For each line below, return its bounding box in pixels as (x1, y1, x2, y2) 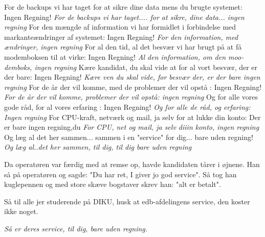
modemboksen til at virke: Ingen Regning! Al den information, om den (4, 51, 226, 62)
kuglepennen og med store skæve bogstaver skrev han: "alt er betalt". (4, 179, 221, 189)
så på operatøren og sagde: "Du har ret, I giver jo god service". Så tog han (4, 169, 237, 179)
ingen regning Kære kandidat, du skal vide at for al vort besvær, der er (34, 61, 258, 72)
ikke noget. (4, 206, 38, 217)
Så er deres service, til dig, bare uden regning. (4, 223, 148, 233)
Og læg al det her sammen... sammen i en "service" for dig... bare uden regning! (4, 131, 253, 142)
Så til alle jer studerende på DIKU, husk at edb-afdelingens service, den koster (4, 196, 250, 206)
